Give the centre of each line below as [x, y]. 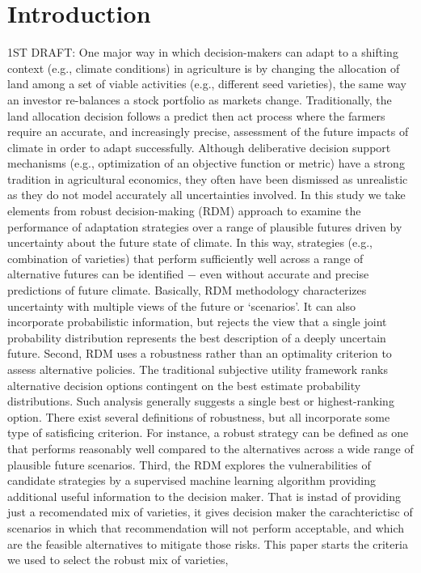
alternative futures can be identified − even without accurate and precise [188, 274]
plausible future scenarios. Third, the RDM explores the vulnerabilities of [189, 464]
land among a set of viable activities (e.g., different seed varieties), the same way [207, 84]
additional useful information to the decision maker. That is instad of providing [204, 496]
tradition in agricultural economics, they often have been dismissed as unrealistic [208, 178]
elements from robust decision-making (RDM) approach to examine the [184, 211]
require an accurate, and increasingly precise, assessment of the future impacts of [208, 132]
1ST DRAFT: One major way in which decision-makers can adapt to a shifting [203, 52]
